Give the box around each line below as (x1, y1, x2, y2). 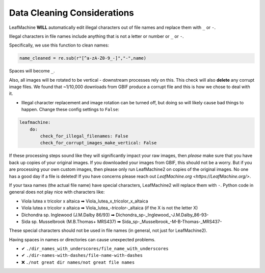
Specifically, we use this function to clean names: (9, 42, 109, 48)
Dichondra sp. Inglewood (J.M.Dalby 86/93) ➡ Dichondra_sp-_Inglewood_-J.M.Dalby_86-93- (21, 212, 209, 218)
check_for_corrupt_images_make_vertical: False (40, 140, 157, 146)
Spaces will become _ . (9, 68, 55, 74)
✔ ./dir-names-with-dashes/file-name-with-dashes (21, 252, 143, 258)
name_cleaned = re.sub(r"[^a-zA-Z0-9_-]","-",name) (19, 55, 147, 61)
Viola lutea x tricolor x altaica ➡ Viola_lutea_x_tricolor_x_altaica (21, 198, 148, 204)
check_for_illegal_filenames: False (40, 134, 129, 139)
